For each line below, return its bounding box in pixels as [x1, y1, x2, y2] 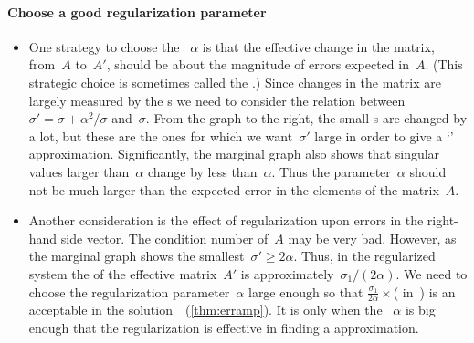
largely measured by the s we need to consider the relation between [28, 90, 406, 109]
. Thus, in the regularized [293, 246, 436, 265]
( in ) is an [393, 282, 456, 301]
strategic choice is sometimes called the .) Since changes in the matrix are [28, 72, 441, 91]
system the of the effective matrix [28, 264, 217, 283]
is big [405, 300, 436, 319]
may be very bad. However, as [288, 228, 457, 247]
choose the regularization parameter [28, 282, 230, 301]
